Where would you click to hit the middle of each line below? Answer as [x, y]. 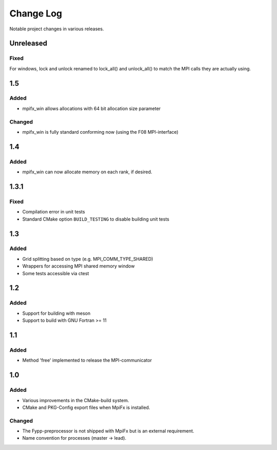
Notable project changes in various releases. [57, 29]
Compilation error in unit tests [54, 212]
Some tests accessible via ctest [56, 273]
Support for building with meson [56, 313]
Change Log [36, 13]
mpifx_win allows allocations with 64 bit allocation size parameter [92, 109]
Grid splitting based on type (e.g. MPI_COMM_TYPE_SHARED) [88, 259]
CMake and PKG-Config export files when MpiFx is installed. [86, 407]
